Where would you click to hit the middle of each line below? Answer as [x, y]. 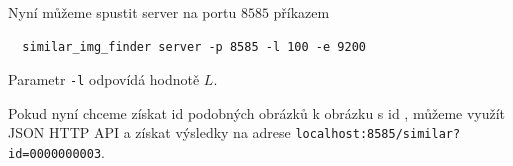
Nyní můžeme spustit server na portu [122, 12]
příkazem [301, 12]
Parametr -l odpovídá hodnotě [104, 79]
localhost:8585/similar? [378, 134]
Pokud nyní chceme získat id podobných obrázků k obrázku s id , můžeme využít [257, 112]
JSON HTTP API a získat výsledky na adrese [149, 132]
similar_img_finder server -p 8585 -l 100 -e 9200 [194, 46]
